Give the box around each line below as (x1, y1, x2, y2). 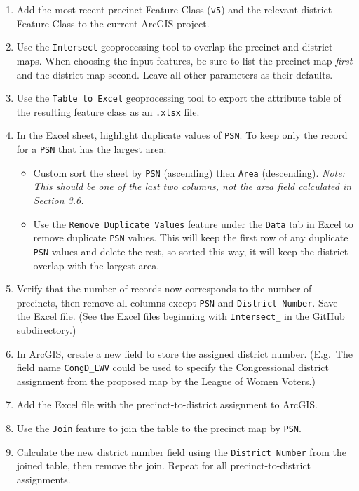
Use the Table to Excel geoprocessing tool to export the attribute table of (16, 90, 341, 105)
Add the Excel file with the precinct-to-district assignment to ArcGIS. (16, 397, 318, 412)
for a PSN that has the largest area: (16, 142, 167, 156)
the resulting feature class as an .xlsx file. (16, 104, 200, 119)
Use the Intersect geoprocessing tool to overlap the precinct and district (16, 39, 333, 54)
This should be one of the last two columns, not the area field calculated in (33, 179, 352, 194)
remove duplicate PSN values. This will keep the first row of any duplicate (33, 230, 348, 245)
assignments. (16, 471, 71, 486)
